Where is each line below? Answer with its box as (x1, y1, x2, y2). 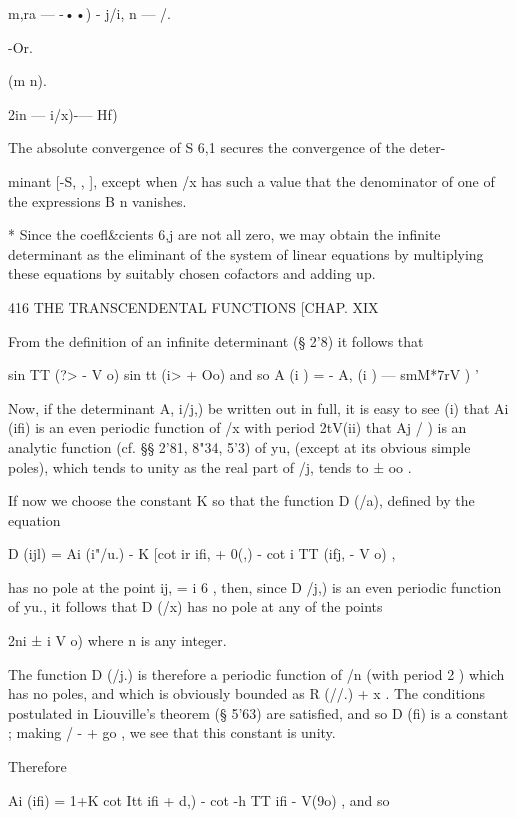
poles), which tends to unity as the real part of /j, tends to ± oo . (8, 456, 412, 477)
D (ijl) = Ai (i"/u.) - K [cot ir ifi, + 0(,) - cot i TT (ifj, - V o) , (8, 543, 396, 564)
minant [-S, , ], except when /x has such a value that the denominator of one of (8, 170, 495, 191)
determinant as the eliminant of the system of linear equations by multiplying (8, 243, 484, 264)
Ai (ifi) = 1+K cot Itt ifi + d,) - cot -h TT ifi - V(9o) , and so (8, 789, 390, 810)
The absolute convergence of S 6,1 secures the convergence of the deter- (8, 137, 446, 158)
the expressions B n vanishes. (8, 190, 187, 211)
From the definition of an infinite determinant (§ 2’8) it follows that (8, 330, 424, 351)
